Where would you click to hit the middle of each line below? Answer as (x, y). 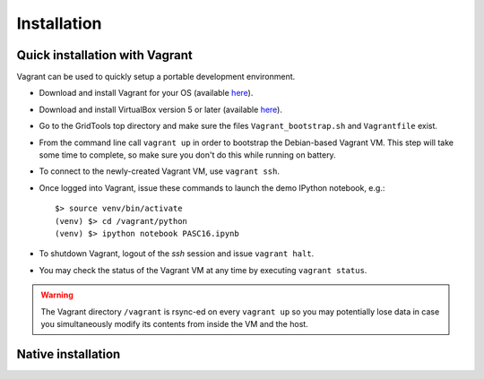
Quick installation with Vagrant (104, 55)
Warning (57, 295)
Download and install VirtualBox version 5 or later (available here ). (160, 109)
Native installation (69, 354)
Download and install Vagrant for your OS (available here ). (146, 93)
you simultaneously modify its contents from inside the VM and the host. (174, 323)
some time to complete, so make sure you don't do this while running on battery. (187, 155)
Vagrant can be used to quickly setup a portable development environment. (156, 77)
